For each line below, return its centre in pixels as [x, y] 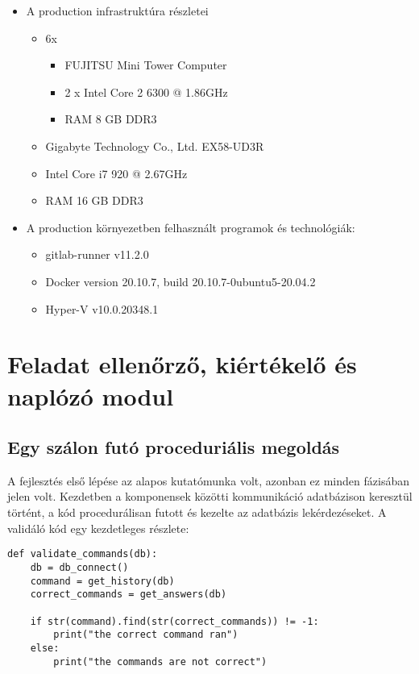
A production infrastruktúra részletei [117, 10]
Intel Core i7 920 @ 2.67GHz [116, 173]
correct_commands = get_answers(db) [129, 595]
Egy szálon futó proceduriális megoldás [174, 447]
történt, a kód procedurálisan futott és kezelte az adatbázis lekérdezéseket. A [197, 512]
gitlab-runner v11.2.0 [97, 254]
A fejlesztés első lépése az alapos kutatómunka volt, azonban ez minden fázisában [208, 480]
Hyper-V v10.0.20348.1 [102, 308]
